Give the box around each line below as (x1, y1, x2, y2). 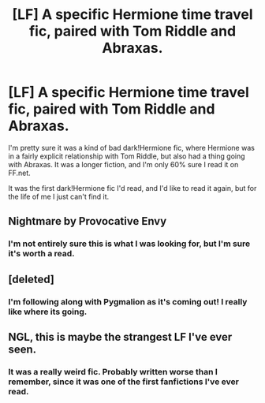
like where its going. (8, 306, 88, 317)
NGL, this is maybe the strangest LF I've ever (8, 330, 233, 344)
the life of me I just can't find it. (8, 192, 110, 201)
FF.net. (8, 168, 32, 177)
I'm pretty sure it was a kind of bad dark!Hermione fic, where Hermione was (8, 143, 255, 152)
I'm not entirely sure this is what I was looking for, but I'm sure (8, 238, 251, 249)
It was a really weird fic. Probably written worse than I (8, 366, 218, 377)
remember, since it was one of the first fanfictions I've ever (8, 376, 239, 387)
